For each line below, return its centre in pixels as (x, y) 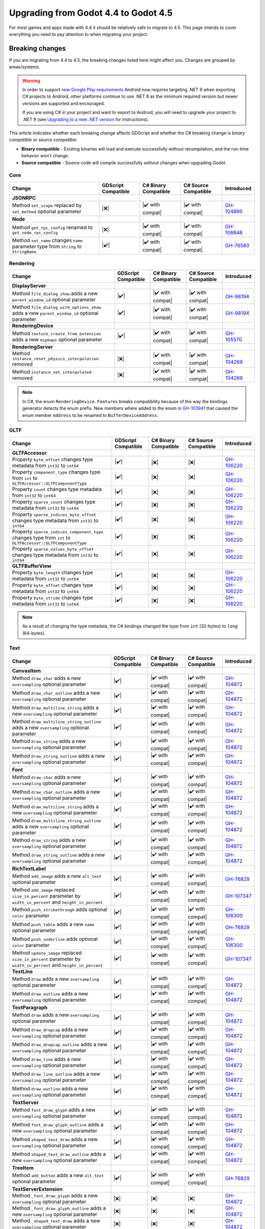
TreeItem (23, 1168)
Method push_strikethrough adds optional (60, 909)
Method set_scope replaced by (47, 205)
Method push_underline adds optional (55, 939)
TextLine (22, 971)
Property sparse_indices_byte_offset (54, 514)
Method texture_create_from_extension (57, 333)
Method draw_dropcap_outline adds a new (60, 1045)
